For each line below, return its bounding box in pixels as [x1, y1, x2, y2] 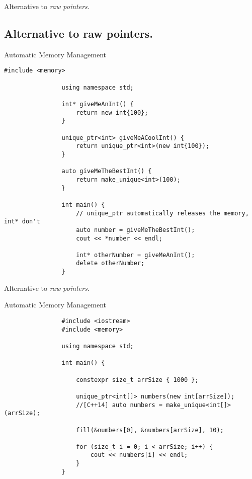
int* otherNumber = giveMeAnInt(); [76, 251, 195, 259]
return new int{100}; [76, 109, 148, 116]
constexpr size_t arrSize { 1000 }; [76, 376, 199, 383]
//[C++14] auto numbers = [76, 401, 162, 409]
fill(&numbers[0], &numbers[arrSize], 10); [76, 426, 224, 434]
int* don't [4, 218, 40, 225]
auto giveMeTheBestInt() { [61, 168, 152, 175]
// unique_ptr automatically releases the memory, [76, 209, 249, 217]
